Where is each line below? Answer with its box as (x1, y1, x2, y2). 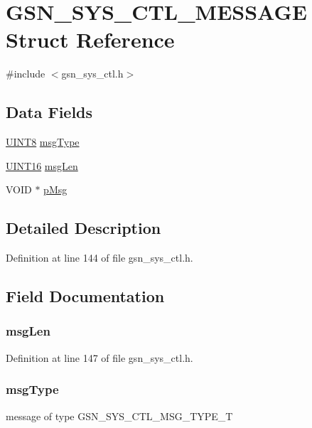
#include (6, 66, 45, 81)
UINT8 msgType (6, 134, 80, 149)
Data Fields (6, 101, 93, 123)
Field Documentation (6, 285, 165, 307)
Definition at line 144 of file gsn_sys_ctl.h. (6, 250, 193, 265)
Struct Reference (6, 25, 175, 54)
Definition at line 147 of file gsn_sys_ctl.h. (6, 350, 193, 365)
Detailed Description (6, 217, 161, 239)
